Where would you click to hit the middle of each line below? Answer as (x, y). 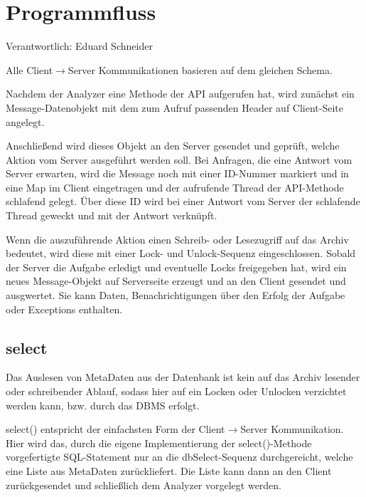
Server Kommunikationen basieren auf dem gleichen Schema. (200, 69)
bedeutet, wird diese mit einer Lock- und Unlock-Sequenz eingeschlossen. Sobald (181, 253)
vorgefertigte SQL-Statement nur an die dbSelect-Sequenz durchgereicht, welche (179, 457)
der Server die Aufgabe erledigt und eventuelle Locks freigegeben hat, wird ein (176, 267)
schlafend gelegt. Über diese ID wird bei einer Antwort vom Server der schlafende (183, 201)
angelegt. (25, 121)
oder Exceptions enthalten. (64, 309)
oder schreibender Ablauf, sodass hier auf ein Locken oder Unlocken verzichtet (176, 391)
